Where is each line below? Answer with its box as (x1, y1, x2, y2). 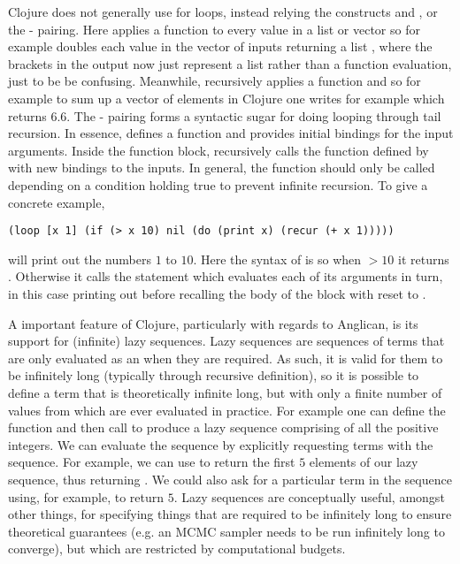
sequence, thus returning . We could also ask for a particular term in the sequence (8, 469, 452, 488)
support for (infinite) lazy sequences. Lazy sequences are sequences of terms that (8, 332, 445, 350)
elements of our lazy (309, 453, 418, 471)
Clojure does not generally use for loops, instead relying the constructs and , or (8, 3, 438, 20)
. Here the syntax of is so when (193, 249, 362, 268)
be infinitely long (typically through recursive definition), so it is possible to (8, 366, 419, 385)
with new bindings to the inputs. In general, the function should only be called (8, 158, 435, 177)
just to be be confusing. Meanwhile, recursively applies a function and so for (8, 72, 421, 90)
